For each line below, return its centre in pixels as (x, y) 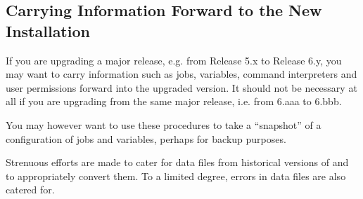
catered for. (30, 190)
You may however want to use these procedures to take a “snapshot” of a (164, 124)
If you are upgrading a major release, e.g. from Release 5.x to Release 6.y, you (174, 60)
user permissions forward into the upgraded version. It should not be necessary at (181, 87)
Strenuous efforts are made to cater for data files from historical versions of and (177, 162)
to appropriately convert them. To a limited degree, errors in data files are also (176, 176)
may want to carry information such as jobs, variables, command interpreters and (181, 74)
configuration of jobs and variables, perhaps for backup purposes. (146, 138)
